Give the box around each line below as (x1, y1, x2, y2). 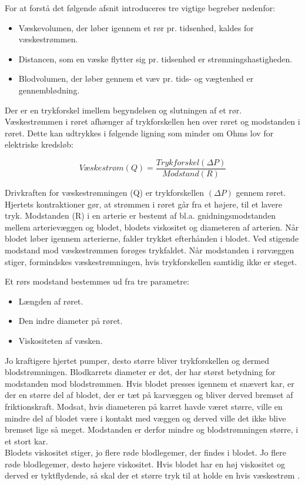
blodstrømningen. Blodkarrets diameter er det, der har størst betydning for (5, 366, 276, 378)
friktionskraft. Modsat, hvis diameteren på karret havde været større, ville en (5, 400, 283, 412)
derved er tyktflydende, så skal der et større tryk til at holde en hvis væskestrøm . (5, 469, 300, 481)
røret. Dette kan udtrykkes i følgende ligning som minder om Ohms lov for (5, 126, 274, 139)
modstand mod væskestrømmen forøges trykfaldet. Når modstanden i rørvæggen (5, 243, 294, 256)
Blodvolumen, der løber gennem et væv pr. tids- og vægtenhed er (18, 72, 254, 85)
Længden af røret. (18, 295, 83, 307)
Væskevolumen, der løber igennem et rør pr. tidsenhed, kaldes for (18, 21, 254, 34)
